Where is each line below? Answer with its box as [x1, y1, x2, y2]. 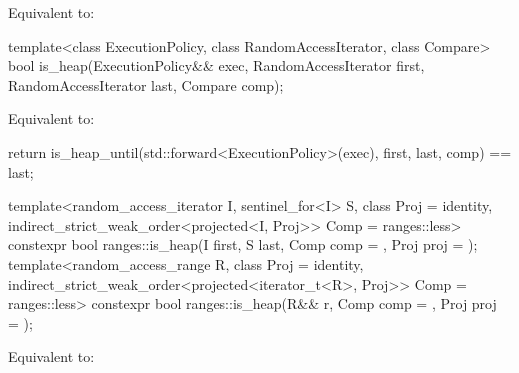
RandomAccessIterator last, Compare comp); [8, 74, 284, 95]
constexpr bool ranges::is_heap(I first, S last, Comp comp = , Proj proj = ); [8, 234, 478, 255]
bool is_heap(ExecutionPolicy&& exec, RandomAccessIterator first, [8, 55, 425, 76]
